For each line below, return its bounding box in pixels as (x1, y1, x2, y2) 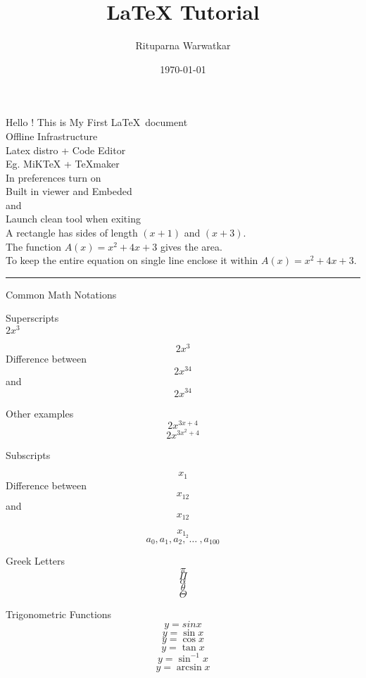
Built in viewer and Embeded (6, 184, 132, 199)
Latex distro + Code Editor (6, 142, 126, 157)
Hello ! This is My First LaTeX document (6, 115, 188, 130)
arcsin (176, 662, 202, 672)
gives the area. (160, 239, 222, 253)
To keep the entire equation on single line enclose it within (6, 253, 258, 268)
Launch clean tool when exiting (6, 211, 141, 226)
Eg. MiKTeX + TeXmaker (6, 156, 120, 171)
